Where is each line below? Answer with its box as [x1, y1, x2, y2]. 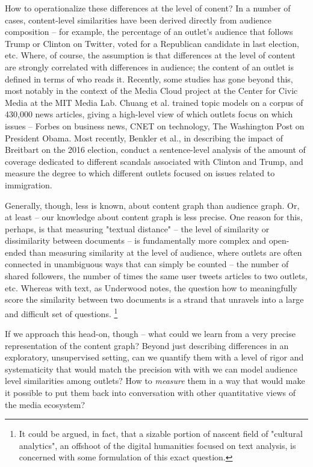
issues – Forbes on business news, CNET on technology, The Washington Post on [5, 119, 305, 132]
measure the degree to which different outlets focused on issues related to [5, 167, 275, 179]
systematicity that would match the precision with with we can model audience [5, 362, 297, 375]
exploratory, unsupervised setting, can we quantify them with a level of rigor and [5, 351, 304, 363]
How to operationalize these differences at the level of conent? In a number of [5, 2, 291, 14]
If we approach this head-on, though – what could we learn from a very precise [5, 327, 296, 340]
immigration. [5, 178, 52, 191]
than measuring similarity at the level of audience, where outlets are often [29, 246, 302, 258]
